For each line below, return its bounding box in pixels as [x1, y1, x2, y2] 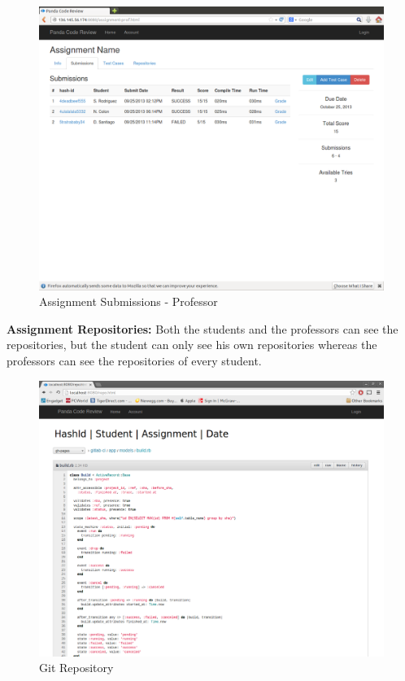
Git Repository [39, 659, 114, 676]
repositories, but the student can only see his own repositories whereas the [7, 336, 377, 353]
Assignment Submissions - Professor [39, 293, 218, 310]
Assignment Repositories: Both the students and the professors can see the [7, 320, 398, 337]
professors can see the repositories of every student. [7, 352, 262, 369]
